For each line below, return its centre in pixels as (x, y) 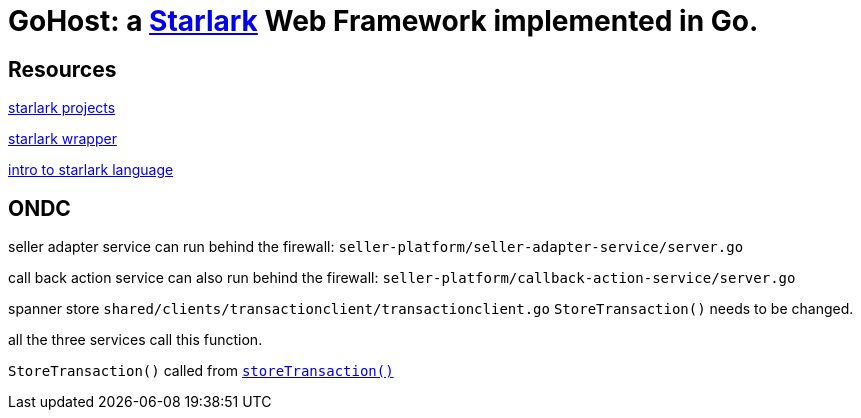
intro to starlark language (91, 170)
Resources (62, 69)
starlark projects (62, 108)
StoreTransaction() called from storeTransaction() (201, 371)
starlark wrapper (62, 139)
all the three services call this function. (135, 340)
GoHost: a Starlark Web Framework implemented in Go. (383, 21)
